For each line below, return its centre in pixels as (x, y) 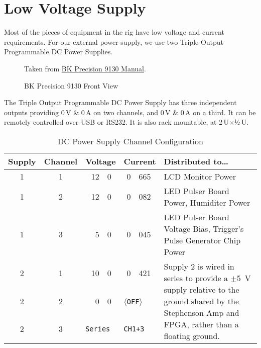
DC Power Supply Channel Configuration (130, 141)
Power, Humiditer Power (207, 202)
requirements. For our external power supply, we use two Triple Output (114, 41)
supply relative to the (202, 289)
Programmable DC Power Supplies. (58, 52)
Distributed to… (196, 161)
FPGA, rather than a (201, 324)
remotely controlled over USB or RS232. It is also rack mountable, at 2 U (116, 122)
